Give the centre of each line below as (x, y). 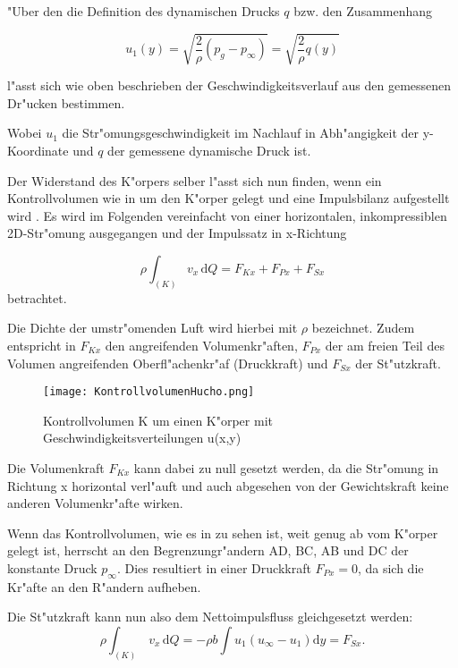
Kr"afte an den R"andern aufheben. (104, 586)
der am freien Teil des (385, 345)
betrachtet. (37, 297)
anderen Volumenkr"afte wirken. (95, 503)
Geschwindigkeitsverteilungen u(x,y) (142, 438)
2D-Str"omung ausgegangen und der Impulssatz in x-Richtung (177, 233)
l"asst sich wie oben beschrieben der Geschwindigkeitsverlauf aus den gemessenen (229, 85)
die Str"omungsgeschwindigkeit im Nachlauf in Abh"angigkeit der (241, 133)
